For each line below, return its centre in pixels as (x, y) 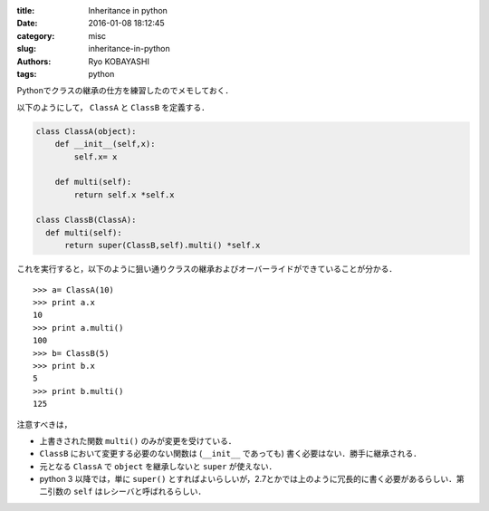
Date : (27, 24)
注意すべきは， (44, 424)
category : (36, 35)
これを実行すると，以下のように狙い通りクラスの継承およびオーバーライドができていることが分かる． (207, 269)
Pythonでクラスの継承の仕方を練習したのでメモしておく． (125, 91)
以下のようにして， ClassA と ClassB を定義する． (113, 107)
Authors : (34, 61)
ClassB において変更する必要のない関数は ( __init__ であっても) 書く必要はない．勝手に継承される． (230, 454)
